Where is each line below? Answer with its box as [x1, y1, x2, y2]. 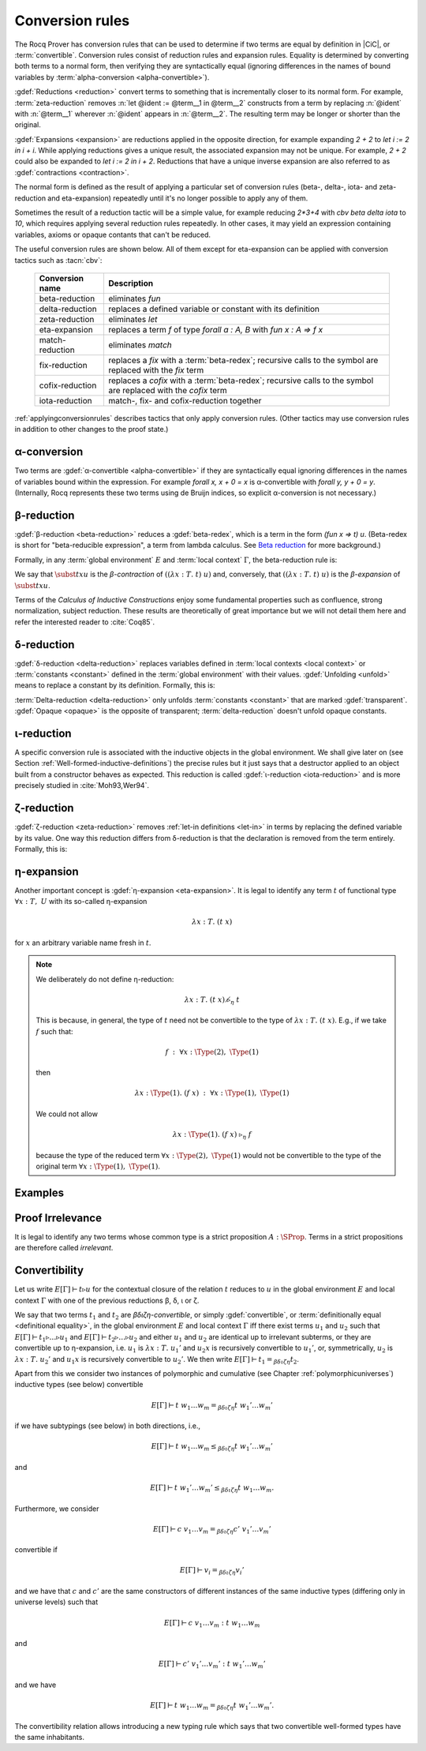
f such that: [35, 1026, 74, 1036]
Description [108, 277, 154, 288]
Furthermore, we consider [14, 1504, 99, 1513]
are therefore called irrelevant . [14, 1243, 114, 1253]
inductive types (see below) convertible [14, 1380, 144, 1389]
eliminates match [108, 339, 173, 351]
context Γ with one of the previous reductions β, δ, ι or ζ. [14, 1295, 200, 1305]
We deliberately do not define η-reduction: [35, 974, 174, 984]
